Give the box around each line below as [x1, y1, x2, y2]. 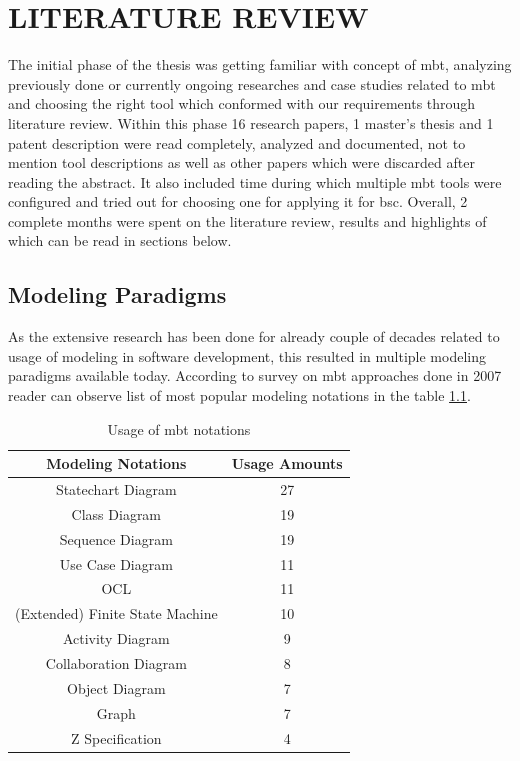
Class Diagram [71, 503, 162, 524]
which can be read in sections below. [8, 230, 232, 251]
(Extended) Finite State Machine [15, 603, 218, 624]
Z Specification [71, 727, 162, 748]
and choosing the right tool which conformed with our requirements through [8, 93, 476, 114]
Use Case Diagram [59, 553, 173, 574]
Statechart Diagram [55, 479, 177, 500]
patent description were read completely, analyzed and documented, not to [8, 132, 466, 153]
